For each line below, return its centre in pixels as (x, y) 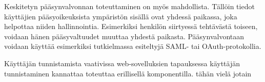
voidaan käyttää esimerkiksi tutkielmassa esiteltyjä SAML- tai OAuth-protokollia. (133, 46)
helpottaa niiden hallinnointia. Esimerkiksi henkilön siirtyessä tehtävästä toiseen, (131, 26)
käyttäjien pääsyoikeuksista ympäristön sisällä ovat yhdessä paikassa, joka (121, 16)
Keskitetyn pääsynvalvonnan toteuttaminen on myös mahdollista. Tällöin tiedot (129, 6)
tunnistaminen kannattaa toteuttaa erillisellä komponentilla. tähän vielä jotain (128, 73)
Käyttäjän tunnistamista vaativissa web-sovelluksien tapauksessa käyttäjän (122, 63)
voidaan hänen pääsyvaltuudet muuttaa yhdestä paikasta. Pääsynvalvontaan (124, 36)
